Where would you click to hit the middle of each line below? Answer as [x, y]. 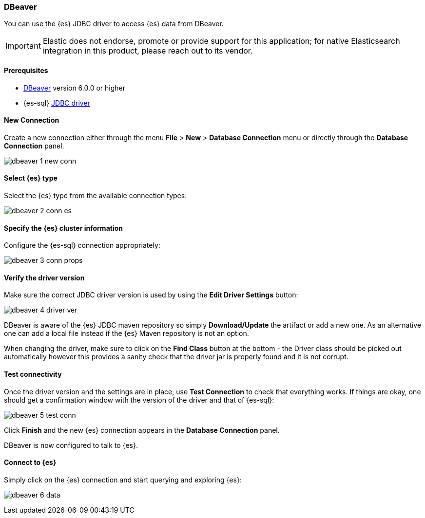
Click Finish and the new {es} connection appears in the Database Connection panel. [142, 430]
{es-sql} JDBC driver [57, 103]
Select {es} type [31, 178]
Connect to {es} [30, 462]
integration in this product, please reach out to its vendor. [148, 51]
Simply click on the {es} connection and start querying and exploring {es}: [123, 480]
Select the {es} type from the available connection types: [96, 196]
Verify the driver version [44, 277]
